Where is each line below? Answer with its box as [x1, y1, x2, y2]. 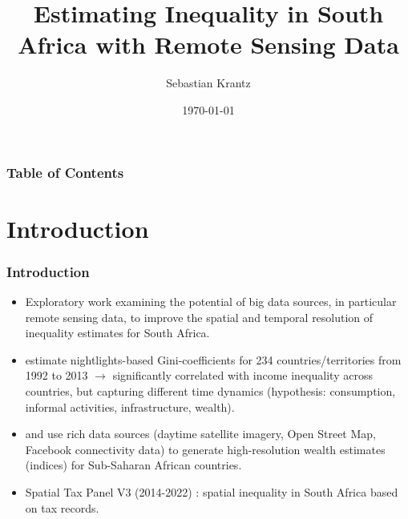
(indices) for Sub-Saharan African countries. [25, 457, 242, 473]
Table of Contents [6, 162, 124, 182]
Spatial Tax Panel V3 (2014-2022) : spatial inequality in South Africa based [25, 483, 398, 500]
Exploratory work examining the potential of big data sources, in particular [25, 293, 397, 310]
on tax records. [25, 499, 99, 516]
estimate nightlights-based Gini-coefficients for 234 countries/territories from [25, 351, 402, 368]
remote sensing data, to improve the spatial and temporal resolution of [25, 308, 374, 325]
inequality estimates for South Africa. [25, 324, 210, 341]
